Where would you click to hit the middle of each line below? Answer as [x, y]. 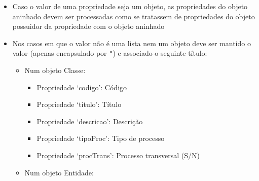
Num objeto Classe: [55, 70]
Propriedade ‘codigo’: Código [82, 87]
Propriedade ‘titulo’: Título [79, 104]
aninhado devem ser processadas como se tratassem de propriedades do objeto [134, 16]
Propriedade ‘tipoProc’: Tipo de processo [101, 138]
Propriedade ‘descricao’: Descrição [90, 121]
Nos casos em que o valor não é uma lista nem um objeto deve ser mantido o [132, 43]
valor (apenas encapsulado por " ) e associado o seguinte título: [110, 53]
